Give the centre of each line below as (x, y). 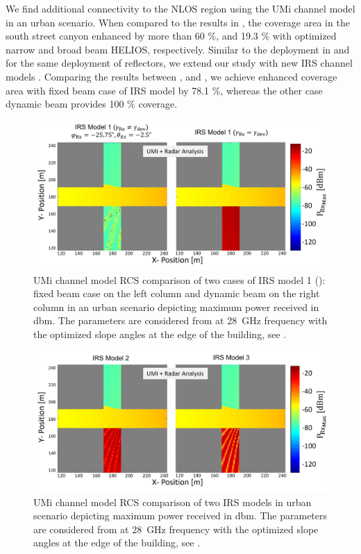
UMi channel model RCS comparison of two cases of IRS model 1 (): (179, 279)
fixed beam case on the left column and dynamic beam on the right (177, 293)
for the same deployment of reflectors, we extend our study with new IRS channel (179, 63)
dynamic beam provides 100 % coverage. (92, 104)
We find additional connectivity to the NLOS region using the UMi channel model (180, 8)
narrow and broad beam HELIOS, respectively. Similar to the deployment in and (178, 49)
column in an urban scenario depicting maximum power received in (176, 307)
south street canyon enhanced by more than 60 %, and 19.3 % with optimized (171, 36)
